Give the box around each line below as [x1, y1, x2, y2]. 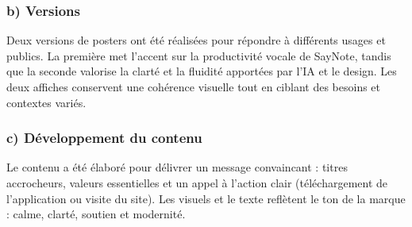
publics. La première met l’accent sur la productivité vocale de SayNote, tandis [6, 47, 391, 63]
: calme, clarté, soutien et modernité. [6, 206, 186, 222]
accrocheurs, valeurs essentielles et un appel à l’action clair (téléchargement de [6, 175, 388, 190]
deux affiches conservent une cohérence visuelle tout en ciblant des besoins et [6, 79, 381, 94]
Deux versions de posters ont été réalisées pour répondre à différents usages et [6, 32, 386, 48]
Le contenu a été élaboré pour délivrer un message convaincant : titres [6, 159, 348, 175]
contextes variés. [6, 94, 87, 110]
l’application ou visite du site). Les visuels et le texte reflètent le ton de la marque [6, 190, 406, 206]
